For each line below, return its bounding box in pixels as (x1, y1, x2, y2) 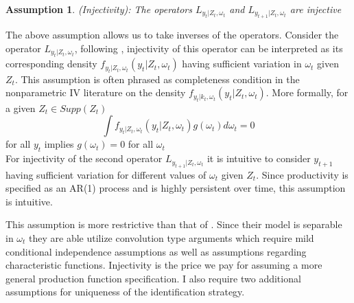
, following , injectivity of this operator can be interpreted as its (74, 41, 343, 55)
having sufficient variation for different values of (5, 167, 206, 181)
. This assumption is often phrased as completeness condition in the (14, 71, 300, 86)
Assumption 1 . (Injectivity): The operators (5, 2, 192, 16)
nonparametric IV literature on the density (5, 85, 186, 100)
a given (5, 100, 36, 115)
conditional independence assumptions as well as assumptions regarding (5, 244, 307, 258)
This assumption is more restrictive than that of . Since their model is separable (5, 217, 342, 232)
